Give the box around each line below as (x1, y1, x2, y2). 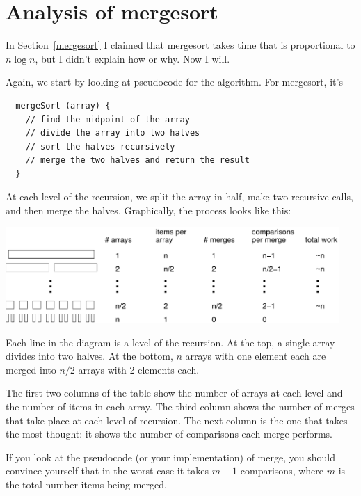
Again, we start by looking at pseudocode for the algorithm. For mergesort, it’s (6, 74, 343, 89)
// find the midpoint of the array (25, 114, 190, 125)
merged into (6, 362, 56, 376)
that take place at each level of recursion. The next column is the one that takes (6, 413, 348, 427)
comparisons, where (240, 463, 323, 478)
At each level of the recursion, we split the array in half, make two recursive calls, (6, 189, 353, 204)
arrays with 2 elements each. (78, 362, 200, 376)
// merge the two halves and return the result (25, 155, 250, 166)
